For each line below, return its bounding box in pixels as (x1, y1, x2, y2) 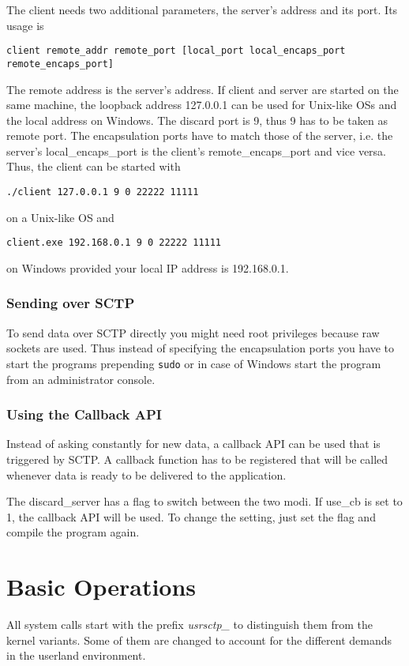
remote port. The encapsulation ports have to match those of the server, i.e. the (6, 127, 393, 144)
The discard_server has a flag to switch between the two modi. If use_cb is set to (6, 493, 403, 510)
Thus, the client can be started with (6, 158, 181, 175)
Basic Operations (6, 570, 197, 603)
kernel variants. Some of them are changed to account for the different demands (6, 631, 392, 648)
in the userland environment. (6, 647, 146, 664)
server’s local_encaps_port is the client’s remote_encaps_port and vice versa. (6, 142, 387, 159)
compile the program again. (6, 524, 140, 540)
